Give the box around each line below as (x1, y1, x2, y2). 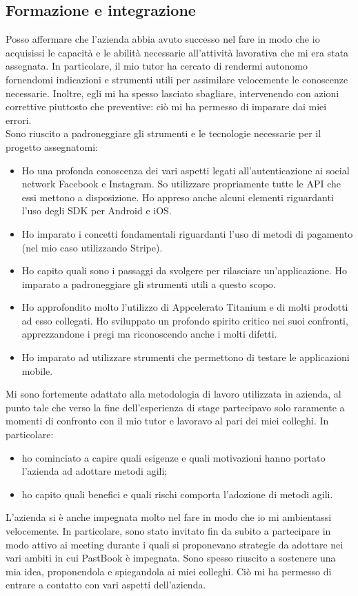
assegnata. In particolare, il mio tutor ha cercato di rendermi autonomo (6, 59, 308, 73)
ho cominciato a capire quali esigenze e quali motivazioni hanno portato (21, 450, 326, 464)
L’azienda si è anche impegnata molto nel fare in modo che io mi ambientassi (6, 510, 332, 524)
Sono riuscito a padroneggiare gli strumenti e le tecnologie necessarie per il (6, 126, 321, 141)
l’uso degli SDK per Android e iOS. (21, 203, 172, 218)
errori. (6, 112, 32, 127)
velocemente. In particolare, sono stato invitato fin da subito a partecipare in (6, 524, 331, 538)
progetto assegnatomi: (6, 139, 98, 154)
